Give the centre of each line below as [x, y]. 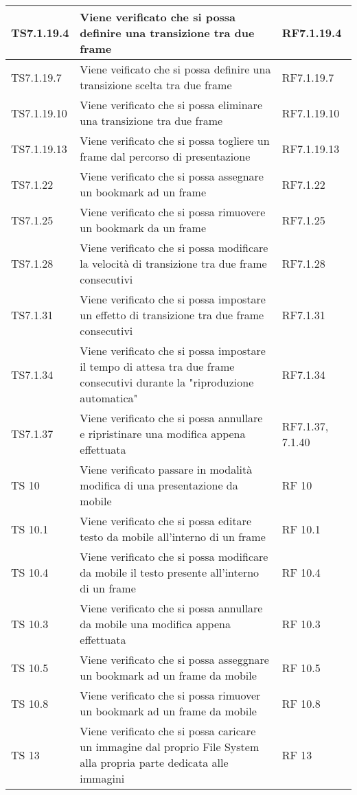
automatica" [109, 398]
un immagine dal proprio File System [170, 747]
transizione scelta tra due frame [156, 85]
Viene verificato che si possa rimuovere [173, 212]
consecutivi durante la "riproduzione [167, 382]
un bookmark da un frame [143, 228]
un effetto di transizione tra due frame [172, 315]
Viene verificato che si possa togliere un [175, 140]
